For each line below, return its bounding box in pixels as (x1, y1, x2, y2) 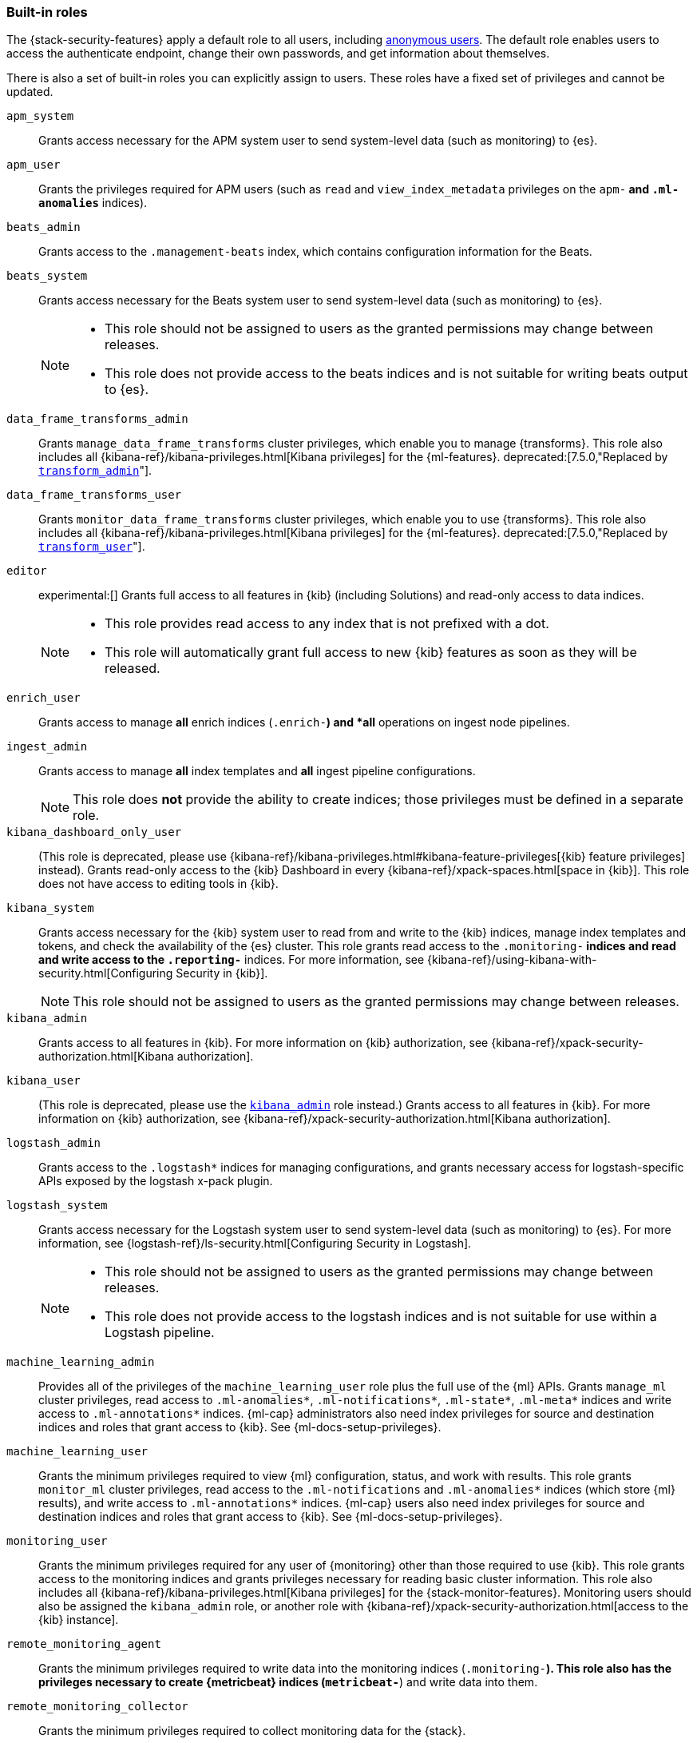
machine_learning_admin (6, 1355, 155, 1369)
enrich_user (6, 691, 81, 705)
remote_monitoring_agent (6, 1638, 161, 1651)
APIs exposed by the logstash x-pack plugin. (38, 1174, 273, 1188)
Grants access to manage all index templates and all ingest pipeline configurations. (38, 764, 476, 778)
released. (105, 660, 160, 677)
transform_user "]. (38, 539, 145, 554)
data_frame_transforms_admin (6, 412, 188, 426)
